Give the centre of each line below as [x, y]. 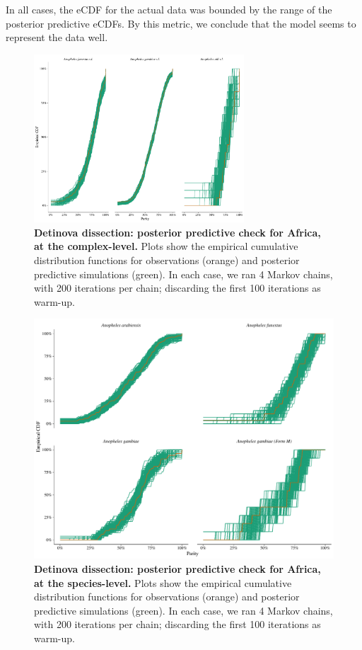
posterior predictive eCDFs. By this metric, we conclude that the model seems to [181, 23]
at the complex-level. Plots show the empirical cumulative [166, 246]
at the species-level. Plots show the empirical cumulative [163, 582]
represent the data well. [57, 37]
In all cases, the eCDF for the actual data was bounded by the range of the [169, 9]
